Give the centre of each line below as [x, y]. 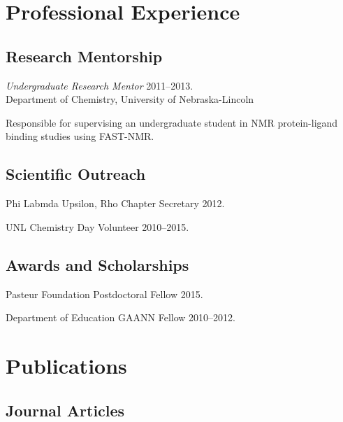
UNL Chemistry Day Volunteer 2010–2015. [97, 226]
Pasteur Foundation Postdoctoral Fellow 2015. [104, 294]
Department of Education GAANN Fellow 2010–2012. [121, 317]
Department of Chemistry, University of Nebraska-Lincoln [130, 99]
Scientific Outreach [76, 174]
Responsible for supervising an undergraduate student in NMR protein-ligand [172, 122]
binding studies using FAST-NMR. [80, 136]
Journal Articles [65, 410]
